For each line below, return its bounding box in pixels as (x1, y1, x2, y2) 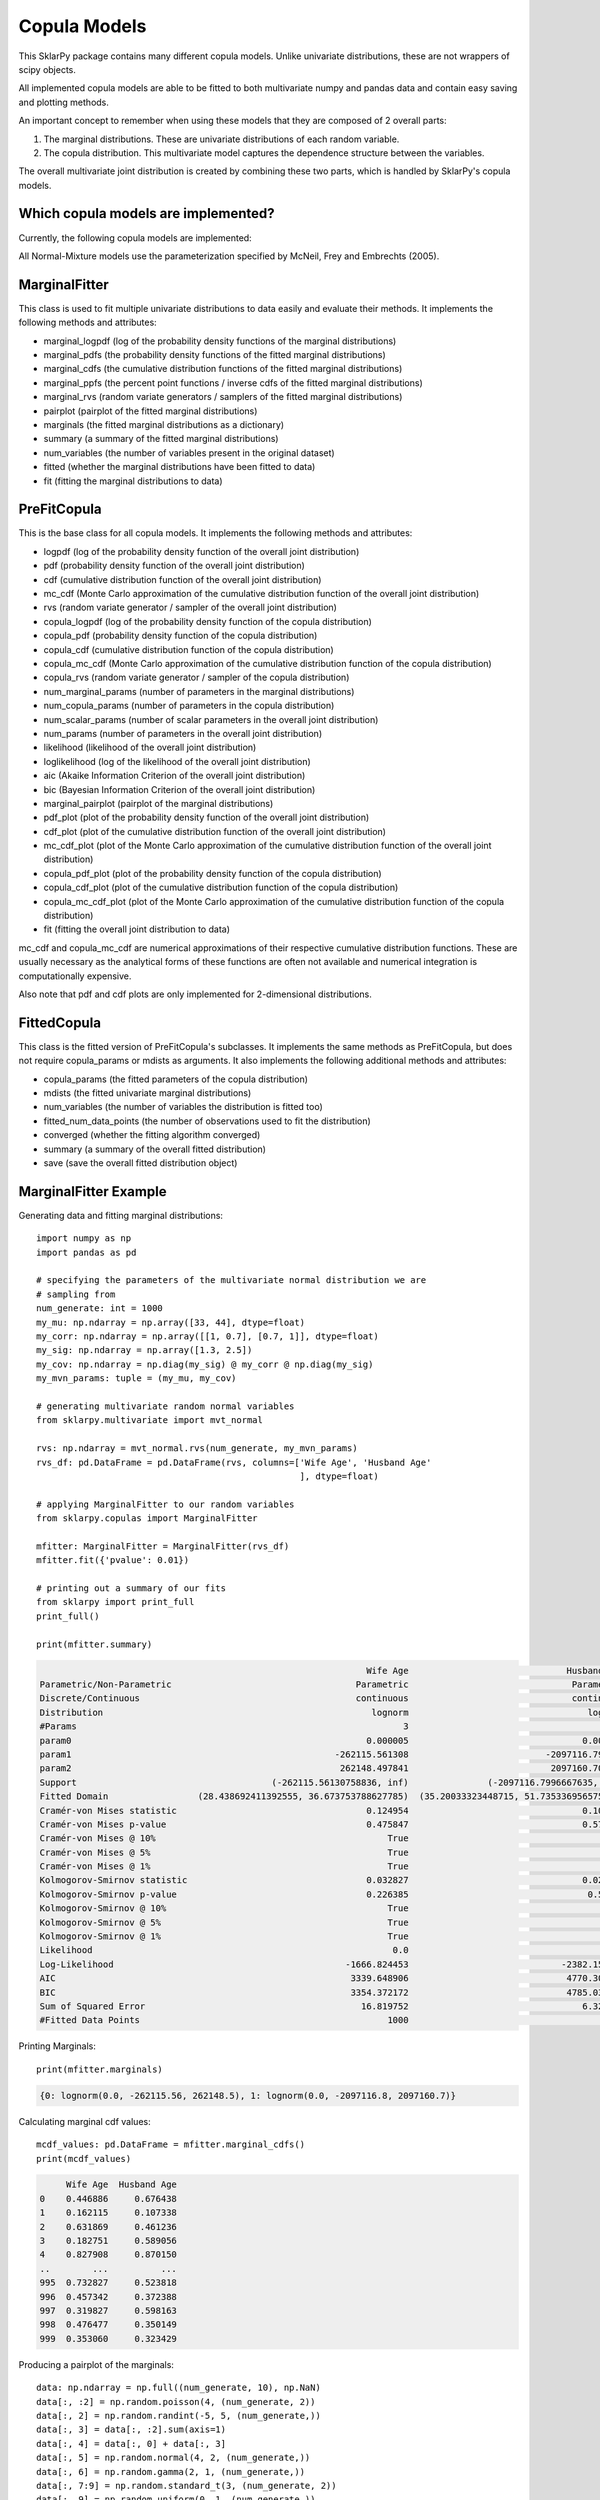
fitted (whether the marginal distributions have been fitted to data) (43, 461, 316, 473)
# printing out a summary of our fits (36, 1583, 227, 1594)
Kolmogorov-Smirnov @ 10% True (39, 1903, 409, 1914)
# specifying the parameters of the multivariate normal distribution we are (36, 1275, 427, 1286)
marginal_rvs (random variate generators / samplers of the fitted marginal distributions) (43, 391, 403, 403)
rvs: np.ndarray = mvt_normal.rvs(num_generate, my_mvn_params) (36, 1443, 359, 1454)
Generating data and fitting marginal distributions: (18, 1209, 224, 1221)
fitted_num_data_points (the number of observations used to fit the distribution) (43, 1115, 372, 1127)
